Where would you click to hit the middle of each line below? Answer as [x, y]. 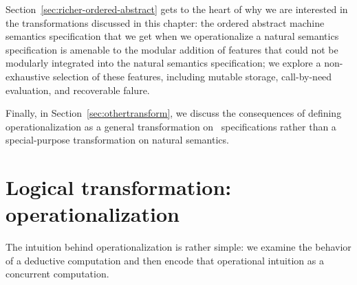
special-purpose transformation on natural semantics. [117, 140]
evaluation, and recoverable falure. [78, 90]
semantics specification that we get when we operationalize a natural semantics [172, 36]
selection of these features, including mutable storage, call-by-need [192, 76]
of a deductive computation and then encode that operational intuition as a [165, 260]
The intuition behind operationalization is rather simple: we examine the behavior [178, 247]
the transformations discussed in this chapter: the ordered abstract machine [165, 22]
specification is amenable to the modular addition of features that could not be [172, 49]
